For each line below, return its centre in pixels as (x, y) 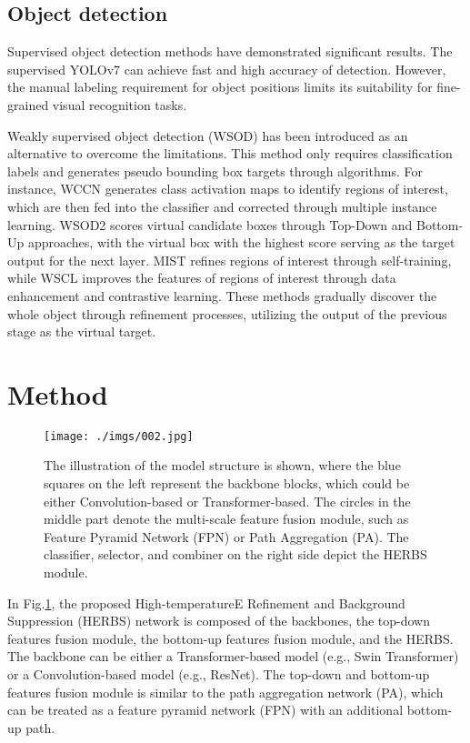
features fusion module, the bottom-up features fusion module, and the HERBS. (230, 638)
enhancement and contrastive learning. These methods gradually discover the (222, 295)
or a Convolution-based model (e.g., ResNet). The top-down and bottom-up (219, 674)
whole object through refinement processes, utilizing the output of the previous (227, 313)
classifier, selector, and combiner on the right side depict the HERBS (235, 554)
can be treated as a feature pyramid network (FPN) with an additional (205, 710)
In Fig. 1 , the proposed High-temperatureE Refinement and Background (206, 602)
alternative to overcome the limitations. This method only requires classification (230, 153)
